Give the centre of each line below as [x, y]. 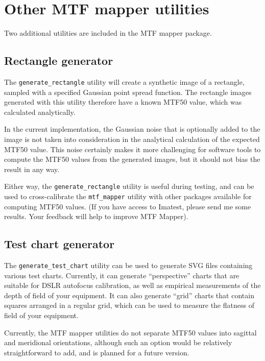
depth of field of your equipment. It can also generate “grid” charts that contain [129, 295]
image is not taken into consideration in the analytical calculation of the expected [132, 139]
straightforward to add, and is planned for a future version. [97, 352]
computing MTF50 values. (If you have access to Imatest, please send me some [128, 206]
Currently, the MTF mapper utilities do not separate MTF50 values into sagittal [130, 332]
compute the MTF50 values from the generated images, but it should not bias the [132, 159]
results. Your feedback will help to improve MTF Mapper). [96, 216]
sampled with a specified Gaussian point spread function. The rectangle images [128, 92]
